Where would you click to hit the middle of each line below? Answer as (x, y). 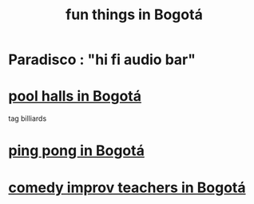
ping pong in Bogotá (77, 151)
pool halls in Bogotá (75, 96)
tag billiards (28, 118)
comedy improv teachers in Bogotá (127, 188)
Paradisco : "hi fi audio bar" (102, 60)
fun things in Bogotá (134, 15)
